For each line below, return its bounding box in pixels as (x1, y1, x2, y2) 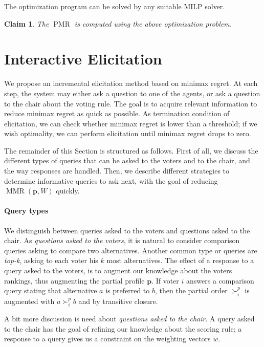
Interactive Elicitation (4, 48, 162, 69)
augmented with (4, 295, 55, 306)
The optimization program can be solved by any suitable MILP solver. (4, 1, 225, 11)
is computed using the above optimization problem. (74, 18, 232, 29)
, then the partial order (155, 285, 228, 296)
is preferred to (105, 285, 150, 296)
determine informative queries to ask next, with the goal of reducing (4, 175, 218, 186)
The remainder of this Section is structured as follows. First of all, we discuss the (4, 145, 258, 156)
